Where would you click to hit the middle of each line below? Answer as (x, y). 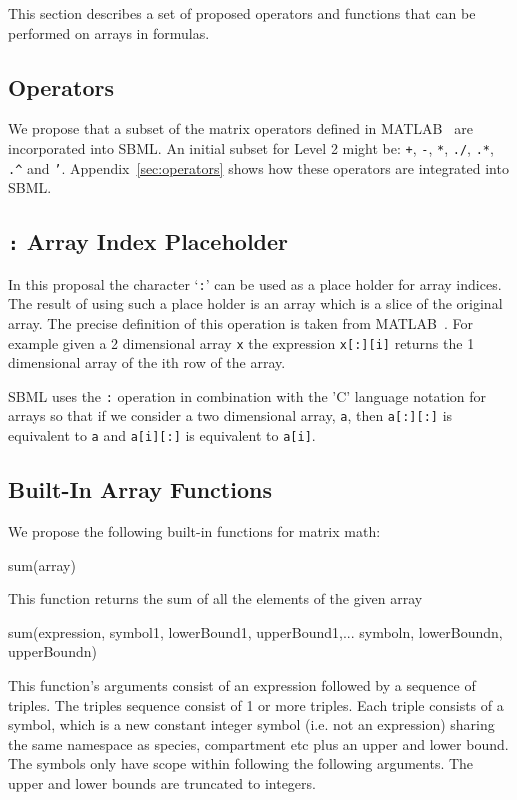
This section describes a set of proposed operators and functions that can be (242, 13)
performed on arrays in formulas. (109, 32)
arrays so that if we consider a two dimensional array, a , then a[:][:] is (230, 415)
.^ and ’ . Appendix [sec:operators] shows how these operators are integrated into (258, 167)
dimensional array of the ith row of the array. (147, 362)
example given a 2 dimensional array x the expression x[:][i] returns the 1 (241, 342)
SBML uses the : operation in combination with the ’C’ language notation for (247, 395)
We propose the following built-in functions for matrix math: (194, 530)
